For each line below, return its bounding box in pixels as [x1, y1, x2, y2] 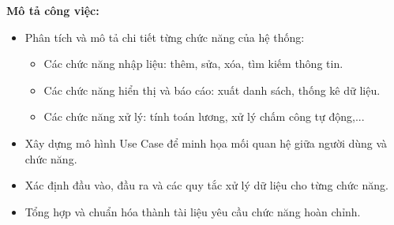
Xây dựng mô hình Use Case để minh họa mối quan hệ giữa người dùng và [24, 134, 388, 151]
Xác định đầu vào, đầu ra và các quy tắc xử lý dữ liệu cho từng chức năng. [24, 177, 388, 193]
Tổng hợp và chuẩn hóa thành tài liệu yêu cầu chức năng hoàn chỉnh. [24, 203, 361, 219]
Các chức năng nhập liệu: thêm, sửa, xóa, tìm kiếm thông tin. [43, 55, 343, 72]
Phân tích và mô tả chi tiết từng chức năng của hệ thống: [24, 28, 305, 45]
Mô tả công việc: [6, 2, 99, 18]
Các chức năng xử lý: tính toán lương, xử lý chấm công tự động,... [43, 108, 365, 125]
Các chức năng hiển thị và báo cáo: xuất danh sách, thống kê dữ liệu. [43, 81, 381, 98]
